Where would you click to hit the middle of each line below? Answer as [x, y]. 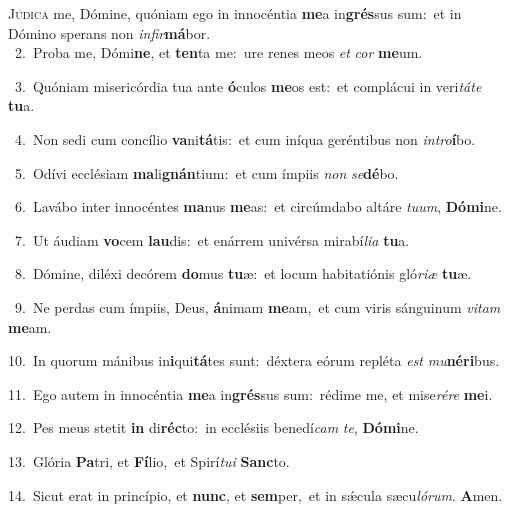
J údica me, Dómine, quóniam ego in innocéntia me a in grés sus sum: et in [235, 13]
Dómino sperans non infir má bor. [109, 32]
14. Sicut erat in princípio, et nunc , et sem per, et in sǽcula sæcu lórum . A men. [255, 494]
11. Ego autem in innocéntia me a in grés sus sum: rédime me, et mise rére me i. [250, 393]
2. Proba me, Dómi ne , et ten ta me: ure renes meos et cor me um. [218, 52]
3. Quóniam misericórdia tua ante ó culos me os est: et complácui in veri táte [248, 85]
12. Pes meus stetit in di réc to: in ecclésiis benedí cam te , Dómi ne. [213, 427]
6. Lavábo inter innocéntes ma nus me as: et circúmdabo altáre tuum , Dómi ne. [258, 206]
